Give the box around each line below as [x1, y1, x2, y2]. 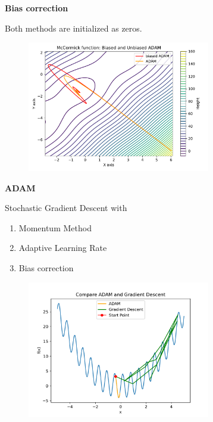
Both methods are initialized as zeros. [5, 21, 142, 34]
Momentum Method [18, 221, 92, 234]
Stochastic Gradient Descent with [5, 201, 127, 214]
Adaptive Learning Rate [18, 241, 107, 254]
